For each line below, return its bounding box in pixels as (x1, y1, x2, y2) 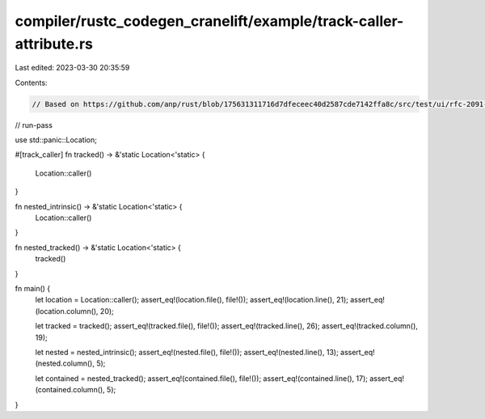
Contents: (15, 78, 48, 87)
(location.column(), (35, 306, 99, 315)
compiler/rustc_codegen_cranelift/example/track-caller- (15, 12, 404, 30)
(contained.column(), (35, 385, 105, 395)
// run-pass (15, 120, 53, 129)
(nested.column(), (35, 358, 95, 368)
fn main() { (15, 284, 51, 293)
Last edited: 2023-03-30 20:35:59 (15, 63, 130, 73)
